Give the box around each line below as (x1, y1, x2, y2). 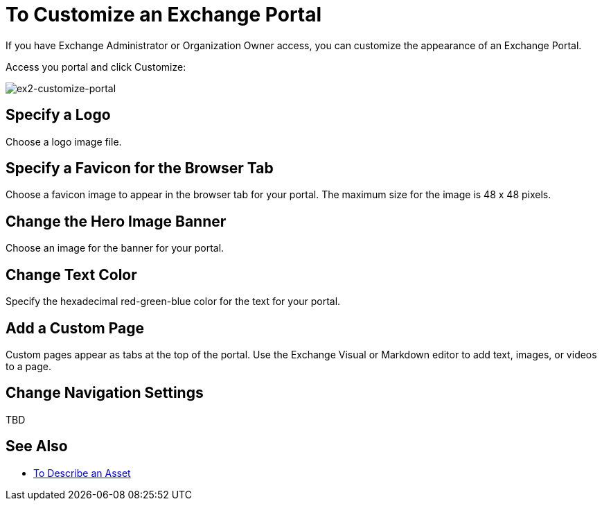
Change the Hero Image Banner (6, 212, 227, 230)
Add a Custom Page (6, 319, 144, 337)
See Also (6, 437, 68, 455)
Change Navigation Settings (6, 384, 204, 402)
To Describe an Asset (33, 466, 131, 479)
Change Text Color (6, 265, 137, 283)
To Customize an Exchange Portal (6, 3, 322, 26)
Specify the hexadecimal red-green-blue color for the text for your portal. (6, 295, 341, 308)
